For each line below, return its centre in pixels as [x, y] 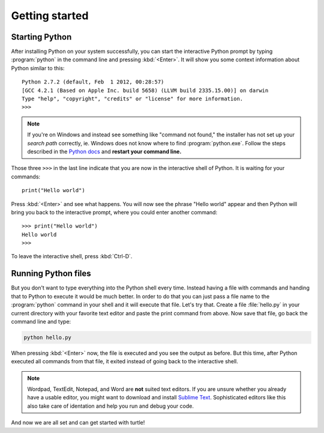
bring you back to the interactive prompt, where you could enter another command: [114, 212]
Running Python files [51, 274]
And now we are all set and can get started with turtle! [78, 423]
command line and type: [41, 321]
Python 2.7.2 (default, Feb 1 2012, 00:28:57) [93, 82]
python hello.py [48, 337]
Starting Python [41, 37]
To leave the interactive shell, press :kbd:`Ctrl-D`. [72, 256]
